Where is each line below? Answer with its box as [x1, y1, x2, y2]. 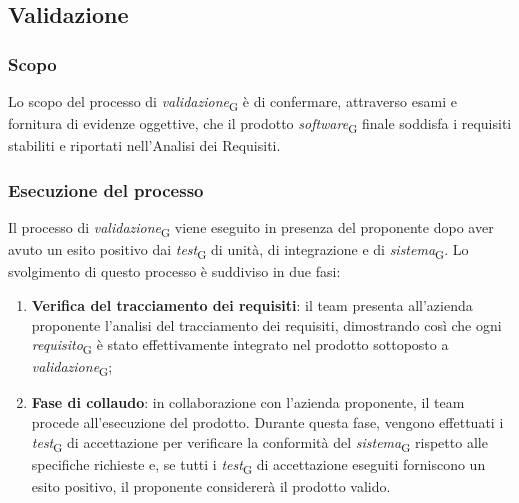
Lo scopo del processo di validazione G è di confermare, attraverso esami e [8, 91, 457, 114]
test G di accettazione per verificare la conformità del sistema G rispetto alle [31, 431, 488, 455]
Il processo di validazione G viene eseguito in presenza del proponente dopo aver [8, 217, 494, 240]
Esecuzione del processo [8, 177, 204, 202]
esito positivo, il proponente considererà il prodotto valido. [31, 475, 391, 496]
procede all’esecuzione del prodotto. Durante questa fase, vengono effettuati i [31, 411, 504, 432]
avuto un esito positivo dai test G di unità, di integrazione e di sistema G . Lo [8, 239, 469, 262]
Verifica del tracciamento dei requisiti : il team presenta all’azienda [31, 294, 473, 315]
